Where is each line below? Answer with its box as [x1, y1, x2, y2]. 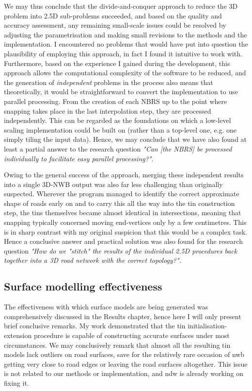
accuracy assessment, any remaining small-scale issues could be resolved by [4, 20, 226, 30]
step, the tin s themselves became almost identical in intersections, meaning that [4, 207, 241, 218]
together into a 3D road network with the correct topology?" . [4, 255, 181, 265]
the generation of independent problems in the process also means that [4, 77, 213, 87]
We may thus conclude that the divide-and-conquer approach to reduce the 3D [4, 1, 238, 11]
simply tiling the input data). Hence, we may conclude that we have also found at [4, 134, 247, 144]
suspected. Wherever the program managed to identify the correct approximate [4, 188, 239, 199]
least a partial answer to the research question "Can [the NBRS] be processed [4, 143, 232, 153]
